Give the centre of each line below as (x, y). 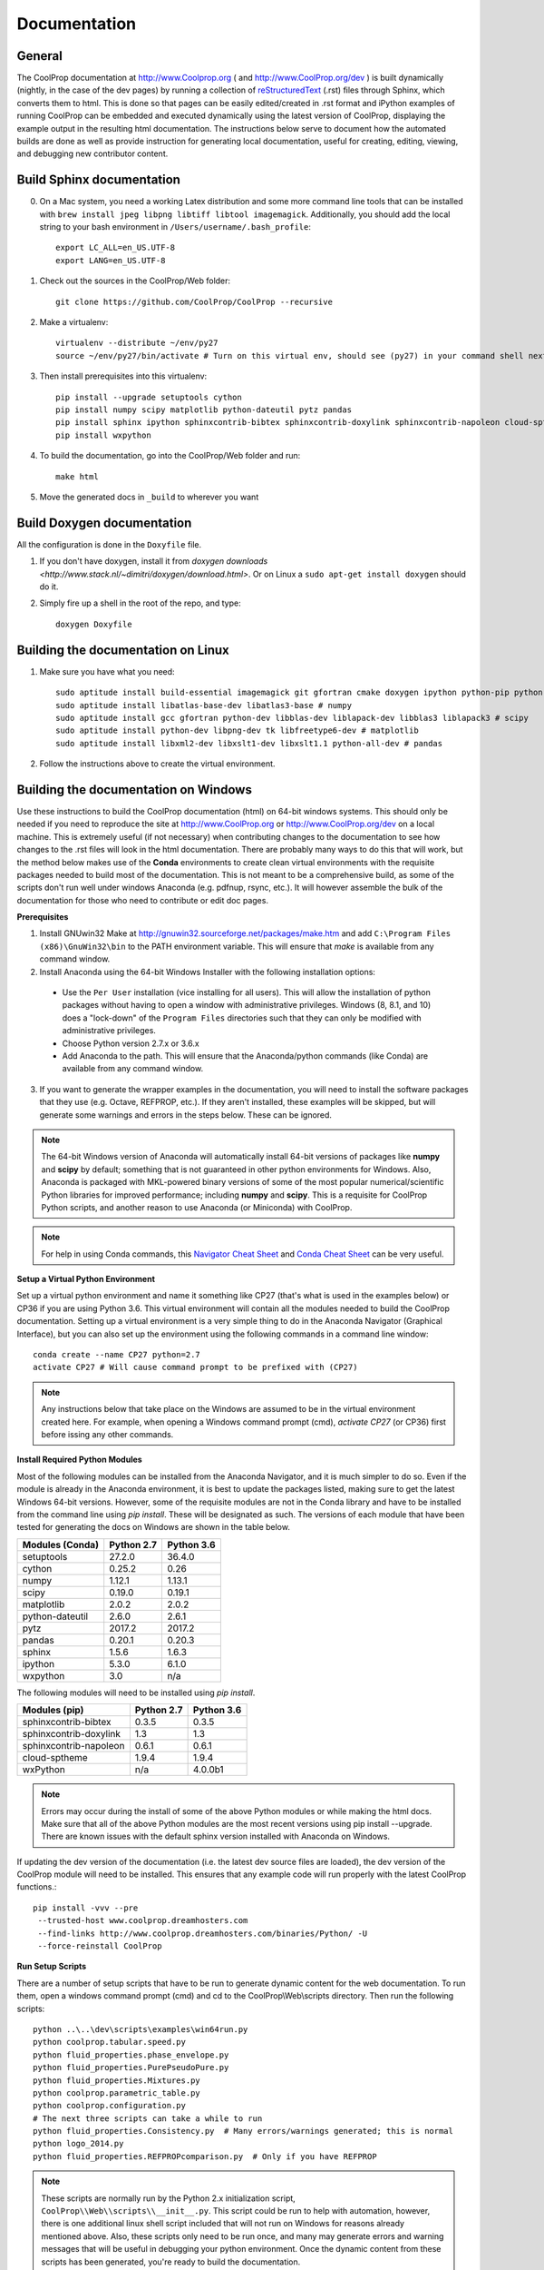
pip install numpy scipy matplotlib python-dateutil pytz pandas (204, 410)
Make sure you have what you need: (107, 671)
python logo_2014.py (78, 2144)
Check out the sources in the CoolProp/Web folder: (135, 281)
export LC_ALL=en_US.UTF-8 (116, 248)
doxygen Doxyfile (94, 624)
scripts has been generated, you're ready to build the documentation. (171, 2262)
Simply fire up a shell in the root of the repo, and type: (140, 603)
